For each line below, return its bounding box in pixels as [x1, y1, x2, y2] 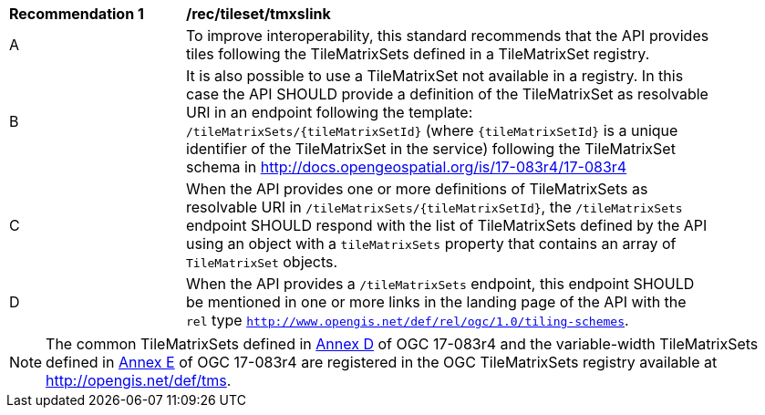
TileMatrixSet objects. [186, 253, 338, 271]
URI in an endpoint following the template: [186, 103, 473, 121]
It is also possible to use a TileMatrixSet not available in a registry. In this [186, 67, 684, 85]
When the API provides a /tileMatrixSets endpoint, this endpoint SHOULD [186, 275, 695, 293]
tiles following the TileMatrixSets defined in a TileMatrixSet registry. [186, 45, 650, 63]
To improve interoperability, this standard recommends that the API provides [186, 26, 709, 45]
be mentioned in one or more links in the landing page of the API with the [186, 293, 687, 311]
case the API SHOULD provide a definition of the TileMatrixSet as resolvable [186, 85, 708, 103]
